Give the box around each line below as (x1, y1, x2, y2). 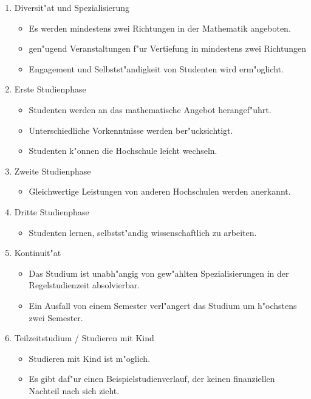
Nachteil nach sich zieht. (29, 384, 120, 397)
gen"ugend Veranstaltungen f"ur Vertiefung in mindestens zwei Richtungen (29, 42, 306, 55)
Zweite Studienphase (14, 164, 91, 177)
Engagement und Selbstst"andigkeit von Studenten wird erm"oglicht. (29, 62, 284, 75)
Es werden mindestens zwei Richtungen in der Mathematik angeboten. (29, 21, 291, 34)
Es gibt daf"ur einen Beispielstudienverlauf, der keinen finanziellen (29, 372, 275, 385)
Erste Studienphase (14, 83, 86, 95)
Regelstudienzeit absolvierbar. (29, 279, 140, 291)
